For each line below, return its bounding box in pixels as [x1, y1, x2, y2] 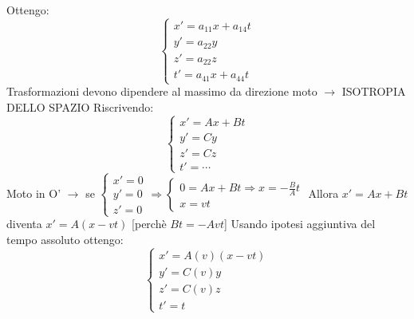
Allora [308, 184, 339, 201]
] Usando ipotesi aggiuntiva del [223, 215, 376, 232]
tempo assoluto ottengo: [6, 231, 124, 248]
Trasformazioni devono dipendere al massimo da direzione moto [6, 83, 317, 100]
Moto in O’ [6, 184, 61, 201]
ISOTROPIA [341, 83, 406, 100]
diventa [6, 215, 42, 232]
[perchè [132, 215, 167, 232]
